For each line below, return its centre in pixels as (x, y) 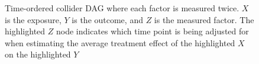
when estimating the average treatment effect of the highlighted (120, 42)
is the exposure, (33, 19)
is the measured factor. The (204, 19)
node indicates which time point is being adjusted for (152, 31)
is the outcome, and (107, 19)
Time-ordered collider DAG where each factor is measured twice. (122, 8)
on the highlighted (38, 54)
